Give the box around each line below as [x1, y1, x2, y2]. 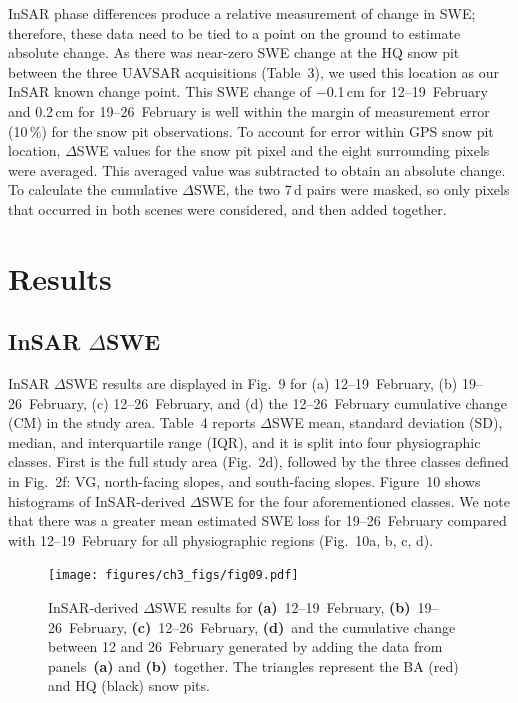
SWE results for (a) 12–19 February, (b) [154, 597, 411, 618]
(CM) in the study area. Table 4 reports [8, 412, 256, 433]
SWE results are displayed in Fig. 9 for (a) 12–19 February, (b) [65, 373, 458, 394]
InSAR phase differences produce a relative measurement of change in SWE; [8, 3, 476, 23]
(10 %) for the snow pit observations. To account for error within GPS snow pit [8, 120, 494, 141]
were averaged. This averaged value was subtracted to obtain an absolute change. [8, 159, 506, 180]
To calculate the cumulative [8, 179, 178, 200]
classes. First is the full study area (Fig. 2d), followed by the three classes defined [8, 451, 509, 472]
